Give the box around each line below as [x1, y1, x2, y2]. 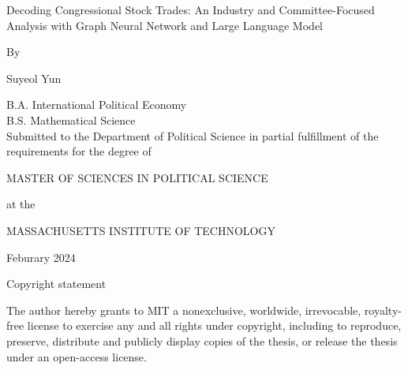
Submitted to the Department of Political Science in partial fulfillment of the [6, 127, 379, 144]
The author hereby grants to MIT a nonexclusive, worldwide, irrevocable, [6, 301, 361, 318]
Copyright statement [6, 275, 107, 292]
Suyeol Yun [6, 69, 62, 86]
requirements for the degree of [6, 143, 152, 159]
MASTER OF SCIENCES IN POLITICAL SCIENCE [6, 169, 268, 185]
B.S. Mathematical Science [6, 111, 136, 128]
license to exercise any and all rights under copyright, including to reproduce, [27, 317, 402, 334]
